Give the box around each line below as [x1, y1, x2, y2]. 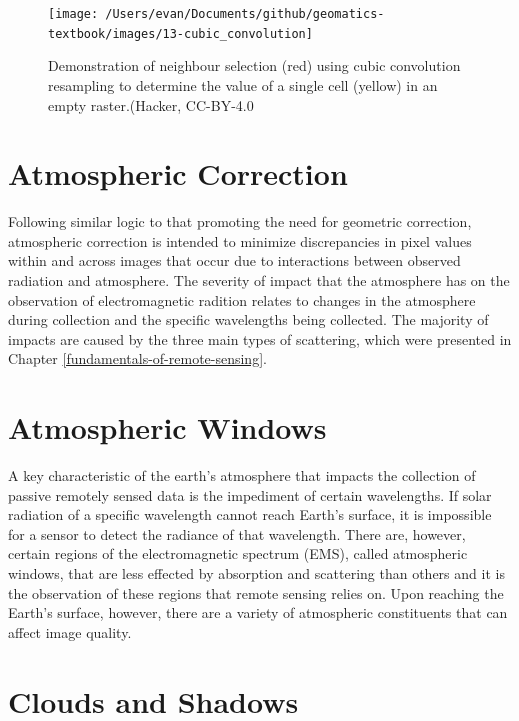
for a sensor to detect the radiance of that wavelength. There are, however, [8, 523, 466, 544]
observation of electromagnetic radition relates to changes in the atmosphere [8, 289, 476, 310]
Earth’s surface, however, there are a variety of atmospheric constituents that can [8, 602, 508, 623]
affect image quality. [8, 621, 132, 642]
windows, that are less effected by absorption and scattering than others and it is [8, 563, 505, 584]
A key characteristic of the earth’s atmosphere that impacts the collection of [8, 465, 476, 486]
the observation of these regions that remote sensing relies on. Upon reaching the [8, 582, 504, 603]
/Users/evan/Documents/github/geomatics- [105, 7, 385, 21]
